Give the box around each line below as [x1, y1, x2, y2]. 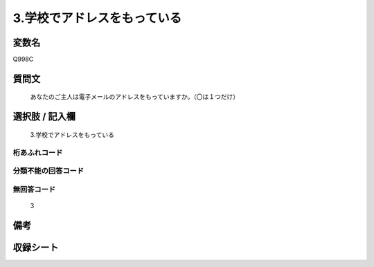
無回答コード [12, 184, 56, 194]
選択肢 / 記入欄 [12, 111, 76, 122]
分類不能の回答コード [12, 166, 84, 176]
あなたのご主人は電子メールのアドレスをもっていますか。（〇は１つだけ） [30, 93, 240, 101]
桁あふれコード [12, 147, 63, 157]
